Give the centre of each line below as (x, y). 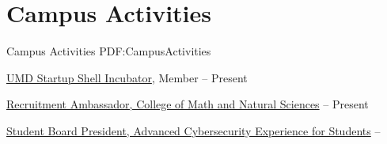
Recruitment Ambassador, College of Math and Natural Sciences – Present (188, 104)
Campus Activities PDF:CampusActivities (109, 51)
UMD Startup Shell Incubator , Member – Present (127, 77)
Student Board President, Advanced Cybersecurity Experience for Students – (193, 130)
